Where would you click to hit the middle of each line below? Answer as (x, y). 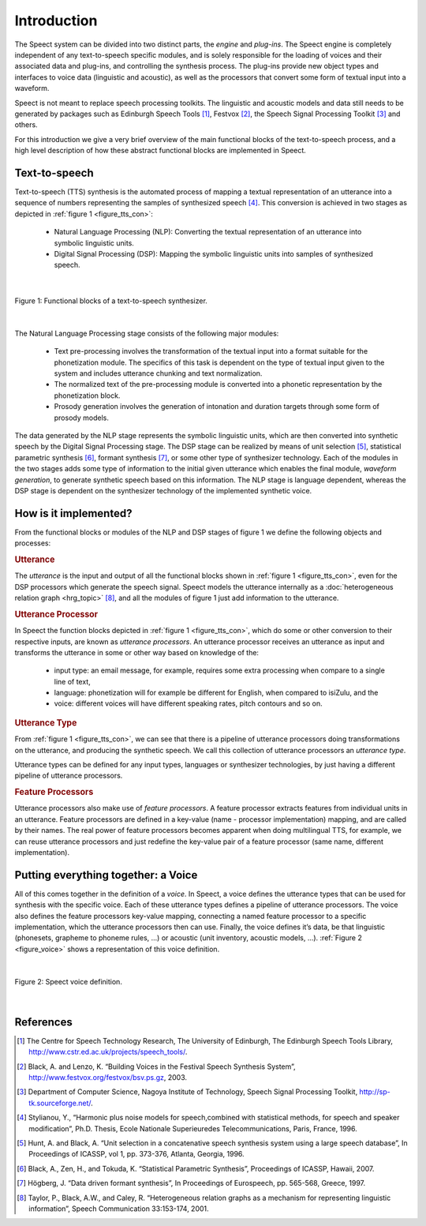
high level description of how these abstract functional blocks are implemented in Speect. (161, 151)
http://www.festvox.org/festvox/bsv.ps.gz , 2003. (108, 1078)
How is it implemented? (73, 513)
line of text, (72, 681)
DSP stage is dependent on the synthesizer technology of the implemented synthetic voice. (163, 490)
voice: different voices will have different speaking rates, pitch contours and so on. (188, 703)
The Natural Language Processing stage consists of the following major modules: (147, 333)
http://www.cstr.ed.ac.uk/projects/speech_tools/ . (108, 1052)
